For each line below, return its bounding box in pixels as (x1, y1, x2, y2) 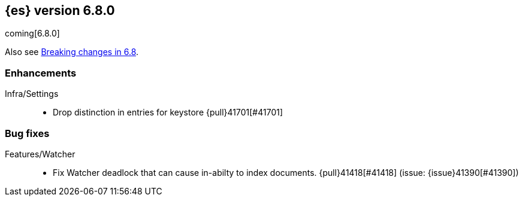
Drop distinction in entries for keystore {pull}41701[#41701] (53, 107, 283, 118)
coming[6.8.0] (5, 28, 60, 39)
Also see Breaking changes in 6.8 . (5, 47, 139, 57)
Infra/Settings (5, 89, 59, 99)
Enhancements (5, 66, 77, 79)
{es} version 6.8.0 (5, 3, 115, 18)
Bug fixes (5, 127, 50, 139)
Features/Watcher (5, 148, 75, 159)
